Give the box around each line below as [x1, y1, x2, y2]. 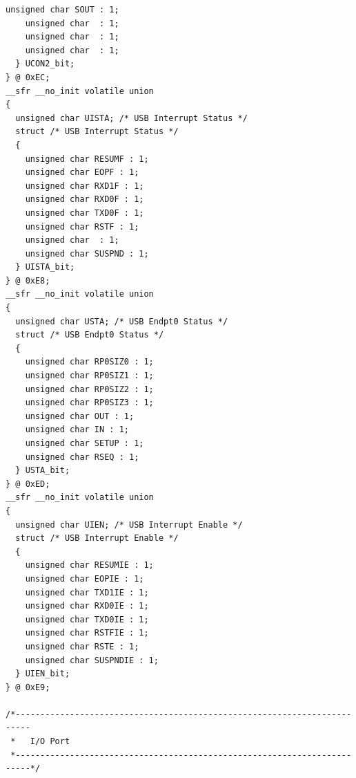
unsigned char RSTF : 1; [25, 221, 139, 232]
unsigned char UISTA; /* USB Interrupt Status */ [15, 113, 248, 123]
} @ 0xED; [6, 479, 50, 489]
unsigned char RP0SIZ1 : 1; [25, 371, 154, 381]
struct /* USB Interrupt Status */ [15, 127, 179, 137]
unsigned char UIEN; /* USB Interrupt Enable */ [15, 519, 243, 530]
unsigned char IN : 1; [25, 425, 129, 435]
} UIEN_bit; [15, 669, 70, 679]
